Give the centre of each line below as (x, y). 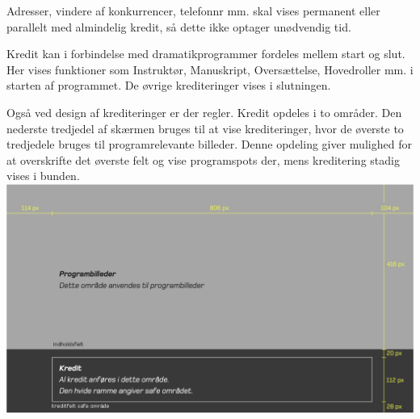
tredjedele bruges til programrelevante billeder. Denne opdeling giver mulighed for (209, 144)
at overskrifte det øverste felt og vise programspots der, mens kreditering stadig (203, 159)
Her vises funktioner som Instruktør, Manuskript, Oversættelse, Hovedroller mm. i (210, 69)
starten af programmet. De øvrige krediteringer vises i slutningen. (169, 85)
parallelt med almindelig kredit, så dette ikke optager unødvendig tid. (179, 26)
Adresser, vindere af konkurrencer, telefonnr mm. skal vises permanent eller (193, 10)
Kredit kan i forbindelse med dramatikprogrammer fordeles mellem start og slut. (206, 54)
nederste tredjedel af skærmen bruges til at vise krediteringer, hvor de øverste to (205, 128)
